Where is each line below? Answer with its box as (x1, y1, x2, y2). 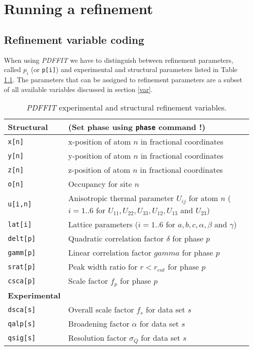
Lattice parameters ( (68, 219, 138, 230)
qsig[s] (8, 334, 36, 342)
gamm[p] (8, 248, 36, 257)
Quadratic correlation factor (68, 233, 164, 244)
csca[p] (8, 277, 36, 285)
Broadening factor (68, 318, 130, 330)
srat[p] (8, 262, 36, 271)
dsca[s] (8, 305, 36, 313)
